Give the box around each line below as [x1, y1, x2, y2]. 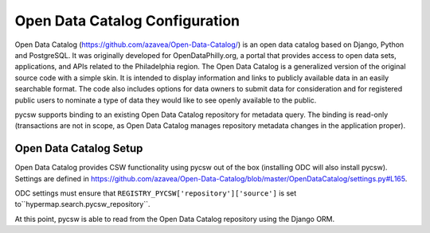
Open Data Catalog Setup [14, 142, 143, 155]
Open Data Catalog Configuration [14, 12, 240, 29]
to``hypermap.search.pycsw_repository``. [14, 200, 150, 209]
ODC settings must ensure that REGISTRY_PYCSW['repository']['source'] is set [14, 188, 297, 198]
